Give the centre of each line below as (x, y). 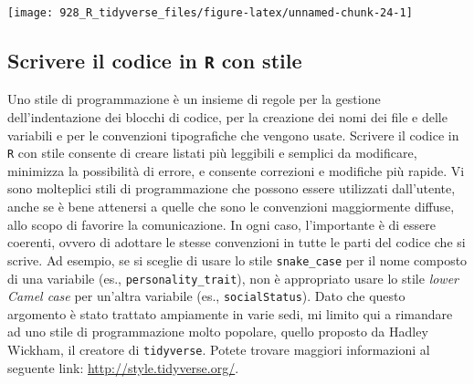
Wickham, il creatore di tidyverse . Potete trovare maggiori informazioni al (219, 349)
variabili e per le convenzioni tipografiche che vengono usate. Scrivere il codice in (233, 135)
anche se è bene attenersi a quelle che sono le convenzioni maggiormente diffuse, (231, 207)
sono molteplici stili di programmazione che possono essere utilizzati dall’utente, (232, 188)
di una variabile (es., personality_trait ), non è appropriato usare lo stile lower (233, 278)
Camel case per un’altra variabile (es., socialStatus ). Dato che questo (206, 296)
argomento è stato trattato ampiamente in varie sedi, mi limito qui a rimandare (230, 313)
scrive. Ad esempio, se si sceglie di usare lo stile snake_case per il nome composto (237, 259)
